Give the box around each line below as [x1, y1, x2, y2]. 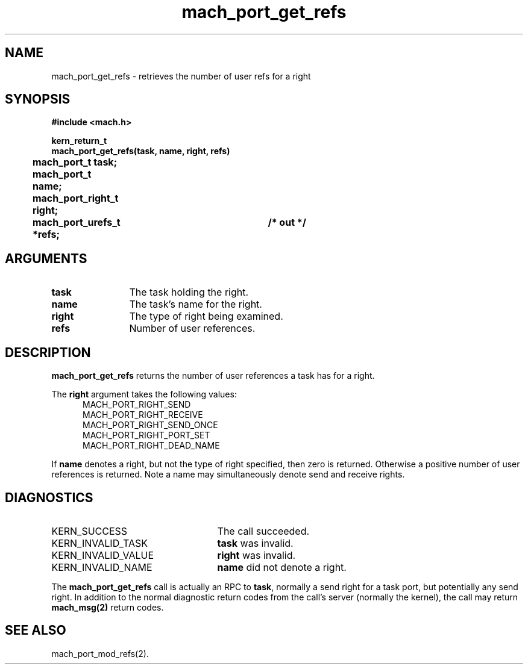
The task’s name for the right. [129, 298, 262, 311]
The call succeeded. [217, 524, 310, 537]
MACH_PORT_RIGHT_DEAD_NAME [83, 440, 220, 451]
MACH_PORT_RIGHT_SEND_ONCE [83, 420, 218, 431]
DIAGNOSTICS [5, 490, 93, 505]
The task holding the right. [129, 286, 249, 299]
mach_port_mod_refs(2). [51, 648, 149, 659]
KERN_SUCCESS [51, 524, 128, 537]
